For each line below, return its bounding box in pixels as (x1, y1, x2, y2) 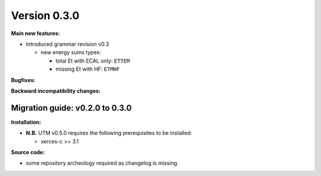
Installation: (11, 118, 42, 125)
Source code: (11, 149, 45, 156)
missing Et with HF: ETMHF (55, 65, 120, 73)
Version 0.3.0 (11, 9, 80, 22)
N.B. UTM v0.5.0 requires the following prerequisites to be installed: (26, 130, 193, 137)
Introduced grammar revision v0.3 (26, 40, 109, 48)
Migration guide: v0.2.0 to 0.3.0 (11, 103, 132, 113)
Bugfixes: (11, 76, 36, 83)
